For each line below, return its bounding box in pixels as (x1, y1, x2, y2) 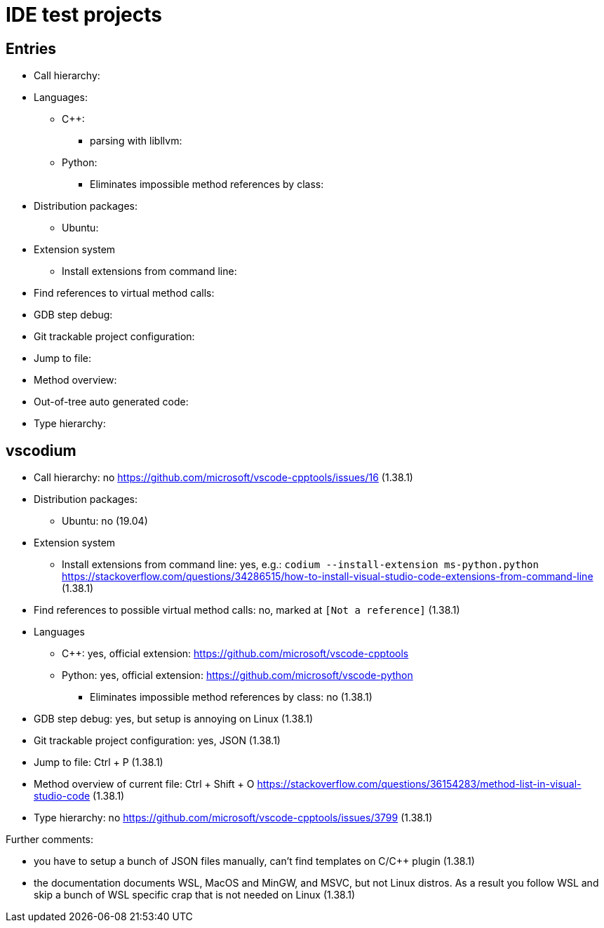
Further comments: (6, 833, 94, 846)
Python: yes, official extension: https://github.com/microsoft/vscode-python (62, 669, 413, 682)
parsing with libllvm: (90, 135, 182, 147)
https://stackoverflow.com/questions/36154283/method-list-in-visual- (257, 778, 582, 791)
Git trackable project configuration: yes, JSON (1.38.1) (34, 734, 281, 747)
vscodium (6, 441, 76, 459)
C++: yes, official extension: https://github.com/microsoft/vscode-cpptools (62, 647, 409, 660)
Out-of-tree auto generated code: (34, 396, 189, 408)
